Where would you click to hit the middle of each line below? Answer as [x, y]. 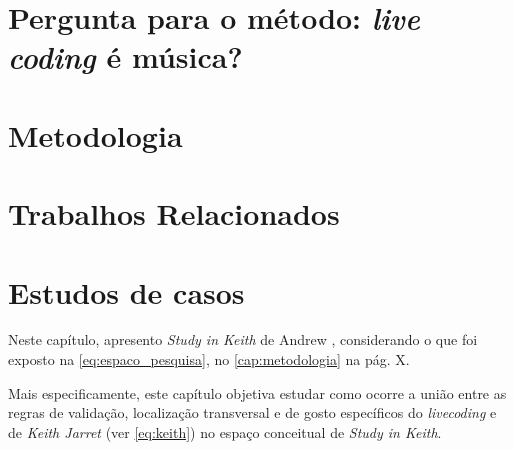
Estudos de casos [126, 291]
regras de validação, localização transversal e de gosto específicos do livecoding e [252, 412]
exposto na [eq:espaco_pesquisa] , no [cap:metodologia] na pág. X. [209, 359]
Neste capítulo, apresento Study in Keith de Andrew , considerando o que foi [243, 339]
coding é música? [125, 57]
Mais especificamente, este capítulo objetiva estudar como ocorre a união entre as [257, 392]
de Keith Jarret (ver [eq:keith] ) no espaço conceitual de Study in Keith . [225, 431]
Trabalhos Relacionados [174, 213]
